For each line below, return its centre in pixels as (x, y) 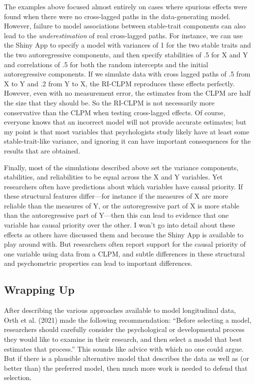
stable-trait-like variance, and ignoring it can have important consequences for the (127, 141)
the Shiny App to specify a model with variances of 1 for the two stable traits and (127, 45)
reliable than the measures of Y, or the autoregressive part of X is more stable (122, 205)
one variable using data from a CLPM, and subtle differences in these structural (125, 253)
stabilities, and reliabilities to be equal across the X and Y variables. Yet (113, 177)
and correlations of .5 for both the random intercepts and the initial (106, 64)
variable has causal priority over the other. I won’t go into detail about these (120, 225)
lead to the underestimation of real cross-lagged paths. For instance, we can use (123, 35)
